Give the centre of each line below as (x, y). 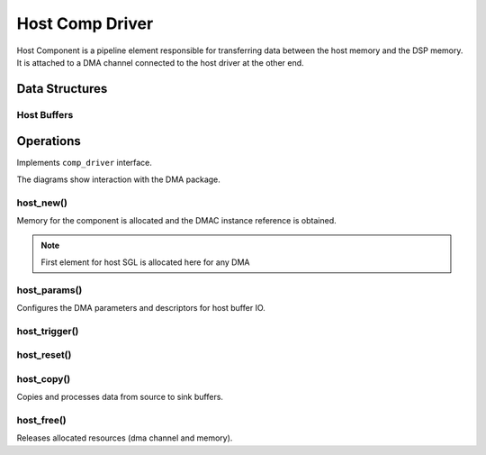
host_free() (41, 420)
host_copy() (44, 378)
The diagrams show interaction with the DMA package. (118, 179)
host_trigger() (48, 331)
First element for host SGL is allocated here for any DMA (145, 262)
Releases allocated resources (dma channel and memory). (125, 438)
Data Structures (62, 89)
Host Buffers (45, 114)
